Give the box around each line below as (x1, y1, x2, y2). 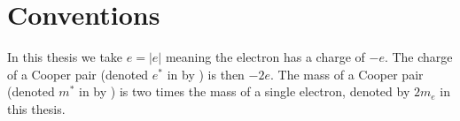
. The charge (384, 48, 453, 66)
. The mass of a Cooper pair (270, 64, 424, 83)
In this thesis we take (7, 48, 123, 66)
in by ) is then (167, 64, 245, 83)
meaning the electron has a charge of (165, 48, 365, 66)
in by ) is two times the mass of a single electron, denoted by (78, 82, 410, 101)
